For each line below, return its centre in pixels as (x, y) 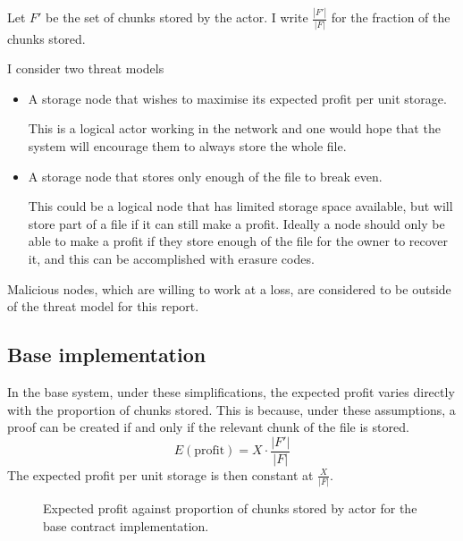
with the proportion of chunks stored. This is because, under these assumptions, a (231, 409)
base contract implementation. (126, 525)
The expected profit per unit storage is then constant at (160, 474)
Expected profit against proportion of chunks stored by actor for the (230, 508)
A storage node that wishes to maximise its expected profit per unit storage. (237, 98)
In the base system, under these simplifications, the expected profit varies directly (231, 391)
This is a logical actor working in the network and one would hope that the (234, 128)
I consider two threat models (86, 68)
